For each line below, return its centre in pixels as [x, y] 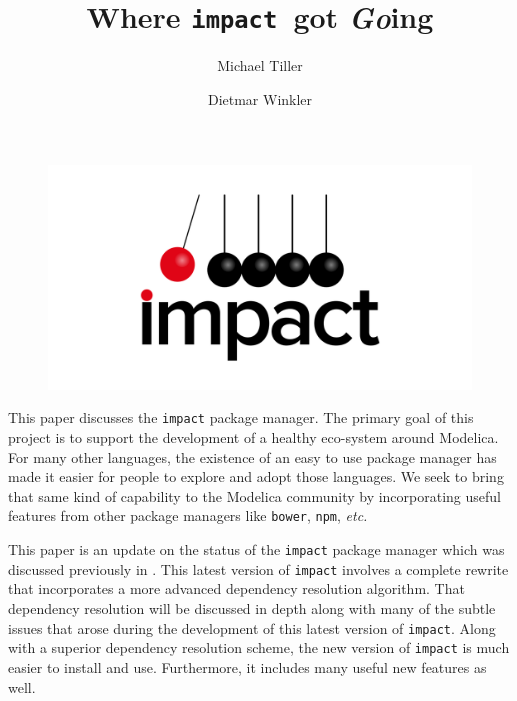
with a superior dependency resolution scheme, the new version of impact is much [259, 647]
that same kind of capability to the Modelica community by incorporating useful [254, 495]
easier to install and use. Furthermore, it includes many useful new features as [247, 666]
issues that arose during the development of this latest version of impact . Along [252, 627]
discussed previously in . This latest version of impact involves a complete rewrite [258, 568]
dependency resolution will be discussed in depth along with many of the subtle [252, 608]
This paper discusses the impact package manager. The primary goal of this [241, 417]
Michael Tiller [260, 65]
